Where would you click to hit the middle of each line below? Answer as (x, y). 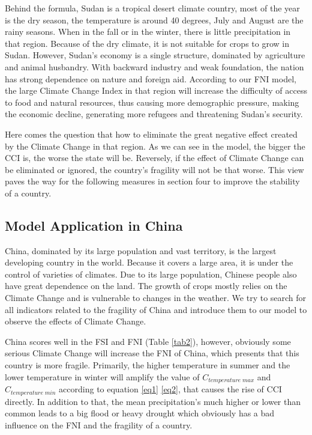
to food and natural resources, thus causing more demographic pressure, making (152, 102)
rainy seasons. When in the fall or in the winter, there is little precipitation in (148, 32)
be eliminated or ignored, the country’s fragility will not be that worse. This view (154, 169)
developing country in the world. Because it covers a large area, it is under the (149, 262)
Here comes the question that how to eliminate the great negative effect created (151, 134)
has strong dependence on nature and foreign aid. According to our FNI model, (151, 78)
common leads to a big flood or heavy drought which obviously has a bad (140, 413)
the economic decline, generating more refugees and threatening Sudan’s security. (154, 114)
